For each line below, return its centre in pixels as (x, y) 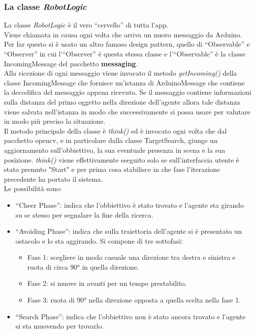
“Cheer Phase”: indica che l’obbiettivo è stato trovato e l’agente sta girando (130, 205)
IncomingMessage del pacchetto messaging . (71, 63)
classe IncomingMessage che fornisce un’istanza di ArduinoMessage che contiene (125, 82)
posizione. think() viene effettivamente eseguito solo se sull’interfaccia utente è (122, 159)
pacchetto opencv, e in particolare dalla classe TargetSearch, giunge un (111, 140)
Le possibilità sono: (33, 188)
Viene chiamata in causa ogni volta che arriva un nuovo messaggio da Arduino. (123, 34)
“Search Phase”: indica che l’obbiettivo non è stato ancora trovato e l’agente (130, 316)
